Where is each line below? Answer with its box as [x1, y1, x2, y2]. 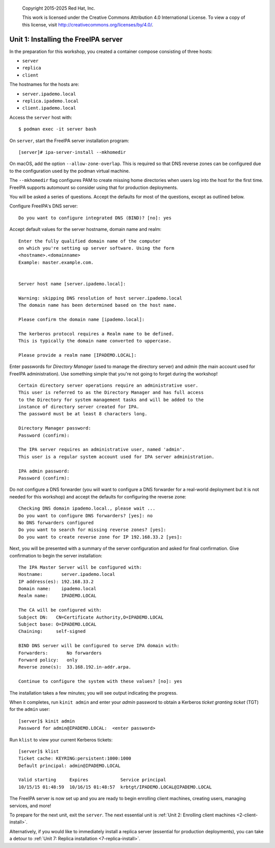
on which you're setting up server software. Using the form [18, 245, 174, 251]
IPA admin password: [18, 468, 70, 474]
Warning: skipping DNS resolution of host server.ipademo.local [18, 295, 183, 301]
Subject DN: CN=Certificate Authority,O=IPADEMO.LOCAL [18, 614, 164, 620]
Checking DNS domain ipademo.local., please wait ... [18, 506, 155, 512]
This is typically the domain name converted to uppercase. [18, 338, 172, 343]
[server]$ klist [18, 748, 59, 754]
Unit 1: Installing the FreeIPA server [9, 35, 123, 43]
